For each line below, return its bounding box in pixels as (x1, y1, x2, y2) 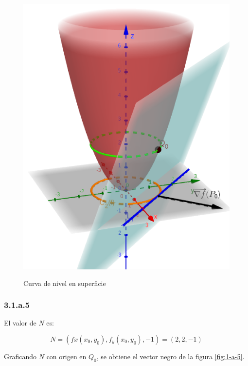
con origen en (46, 351, 87, 361)
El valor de (4, 318, 36, 328)
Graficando (4, 351, 37, 361)
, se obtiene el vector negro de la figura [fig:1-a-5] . (96, 351, 245, 361)
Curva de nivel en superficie (23, 278, 106, 288)
